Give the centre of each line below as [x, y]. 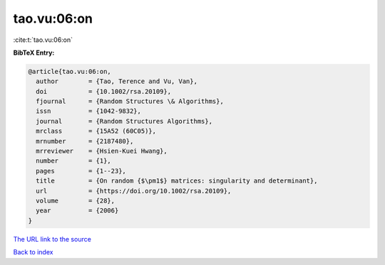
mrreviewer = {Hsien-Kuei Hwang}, [102, 151]
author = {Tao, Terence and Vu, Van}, [117, 81]
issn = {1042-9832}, [89, 111]
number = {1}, [74, 161]
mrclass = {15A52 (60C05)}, [96, 131]
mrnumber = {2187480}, [85, 141]
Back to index [33, 252]
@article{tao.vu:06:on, [70, 71]
